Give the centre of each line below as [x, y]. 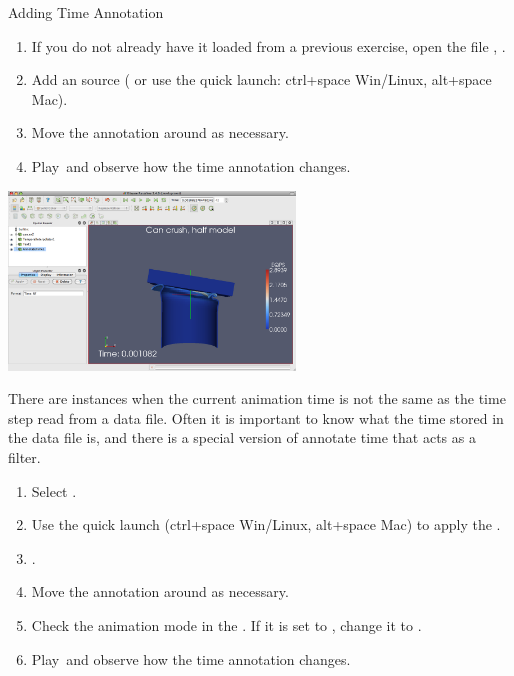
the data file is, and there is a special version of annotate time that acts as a [242, 437]
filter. [24, 456]
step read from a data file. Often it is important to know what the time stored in [256, 417]
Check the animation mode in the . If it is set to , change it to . [226, 624]
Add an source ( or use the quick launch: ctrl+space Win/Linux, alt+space [261, 79]
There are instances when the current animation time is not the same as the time [257, 398]
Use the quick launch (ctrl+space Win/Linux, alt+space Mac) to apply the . [266, 524]
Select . [54, 490]
